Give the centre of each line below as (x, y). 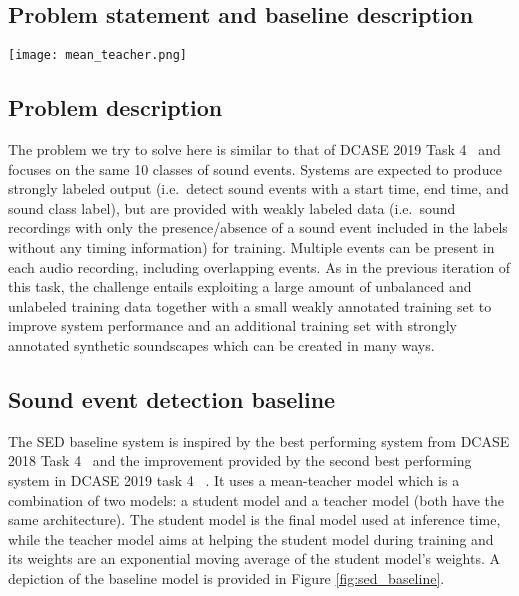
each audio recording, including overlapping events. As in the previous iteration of (259, 266)
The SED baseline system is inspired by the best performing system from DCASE (259, 440)
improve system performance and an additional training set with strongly (232, 325)
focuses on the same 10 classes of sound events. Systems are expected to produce (255, 168)
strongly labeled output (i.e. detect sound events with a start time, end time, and (258, 188)
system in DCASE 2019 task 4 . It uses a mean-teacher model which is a (234, 479)
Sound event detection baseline (172, 398)
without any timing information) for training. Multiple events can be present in (251, 247)
